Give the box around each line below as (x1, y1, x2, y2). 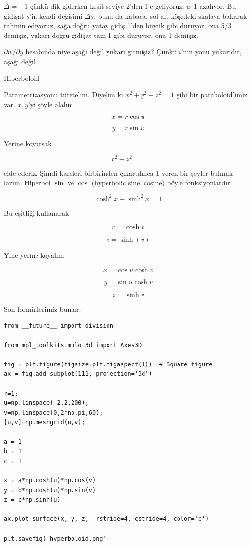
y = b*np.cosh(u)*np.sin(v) (4, 486, 96, 494)
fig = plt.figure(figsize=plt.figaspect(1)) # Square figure (4, 361, 213, 368)
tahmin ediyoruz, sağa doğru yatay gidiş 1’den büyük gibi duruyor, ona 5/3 (4, 20, 232, 31)
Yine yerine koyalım (4, 250, 64, 260)
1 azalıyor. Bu (193, 1, 236, 11)
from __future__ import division (4, 322, 113, 329)
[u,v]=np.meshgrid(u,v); (4, 419, 85, 426)
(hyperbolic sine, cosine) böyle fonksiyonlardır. (91, 177, 232, 187)
